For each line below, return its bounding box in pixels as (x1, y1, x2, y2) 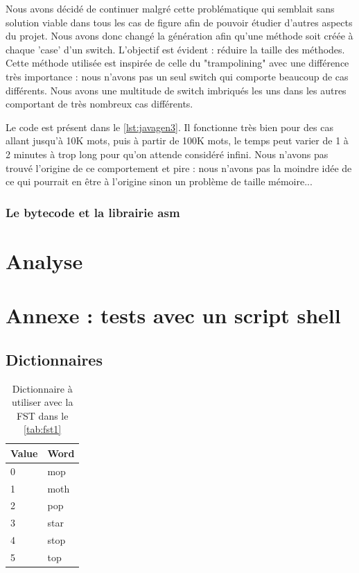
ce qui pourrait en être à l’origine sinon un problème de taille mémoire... (6, 174, 313, 189)
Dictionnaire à (12, 381, 73, 395)
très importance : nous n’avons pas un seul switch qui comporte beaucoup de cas (6, 69, 349, 83)
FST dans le (16, 408, 69, 422)
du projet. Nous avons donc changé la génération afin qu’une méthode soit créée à (6, 28, 353, 43)
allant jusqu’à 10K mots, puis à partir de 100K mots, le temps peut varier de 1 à (6, 133, 349, 148)
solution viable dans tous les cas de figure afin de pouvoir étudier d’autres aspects (6, 15, 353, 29)
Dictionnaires (6, 348, 103, 370)
